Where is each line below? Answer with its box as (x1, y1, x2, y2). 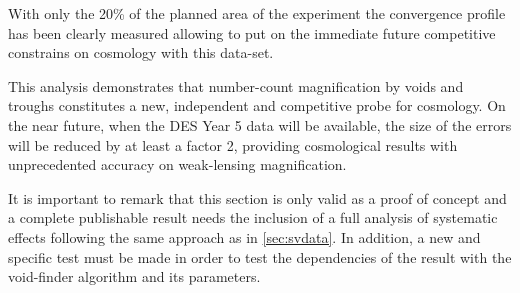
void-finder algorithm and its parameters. (8, 266, 261, 287)
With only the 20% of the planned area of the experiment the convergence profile (8, 3, 506, 23)
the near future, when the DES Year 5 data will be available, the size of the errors (8, 114, 512, 135)
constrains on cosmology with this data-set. (8, 42, 274, 63)
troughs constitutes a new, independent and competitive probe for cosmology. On (8, 95, 506, 116)
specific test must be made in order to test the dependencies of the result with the (8, 246, 512, 267)
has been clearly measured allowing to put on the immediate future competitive (8, 22, 496, 43)
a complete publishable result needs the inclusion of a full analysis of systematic (8, 207, 498, 228)
